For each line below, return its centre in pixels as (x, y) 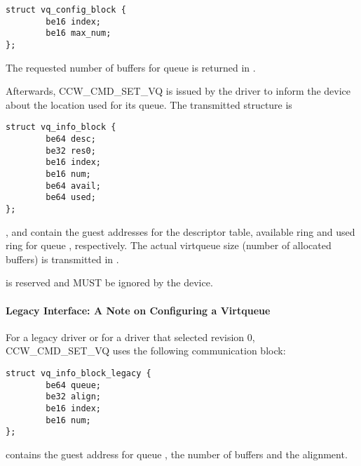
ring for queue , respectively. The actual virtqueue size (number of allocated (169, 245)
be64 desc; (71, 139)
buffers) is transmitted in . (62, 259)
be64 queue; (74, 385)
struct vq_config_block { (66, 10)
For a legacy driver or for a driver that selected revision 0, (130, 337)
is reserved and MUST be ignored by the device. (109, 282)
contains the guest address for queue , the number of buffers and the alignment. (177, 454)
